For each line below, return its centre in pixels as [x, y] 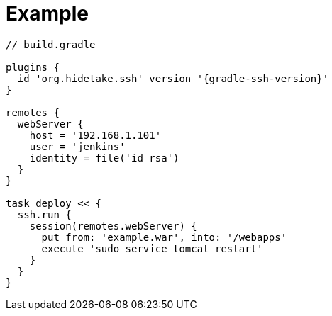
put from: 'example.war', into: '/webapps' [164, 237]
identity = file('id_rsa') [104, 158]
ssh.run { [44, 214]
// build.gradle [51, 44]
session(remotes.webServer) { [113, 226]
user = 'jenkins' [77, 146]
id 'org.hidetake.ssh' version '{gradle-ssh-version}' [173, 78]
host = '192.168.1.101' [95, 135]
